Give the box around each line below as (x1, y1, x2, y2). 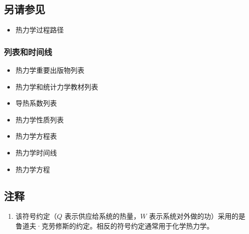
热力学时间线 (15, 147, 57, 157)
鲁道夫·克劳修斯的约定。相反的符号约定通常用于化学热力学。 (15, 220, 214, 231)
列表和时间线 (4, 45, 53, 58)
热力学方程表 (15, 131, 57, 141)
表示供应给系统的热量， (64, 211, 140, 221)
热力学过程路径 (15, 25, 64, 35)
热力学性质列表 (15, 114, 64, 124)
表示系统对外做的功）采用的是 (149, 211, 246, 221)
